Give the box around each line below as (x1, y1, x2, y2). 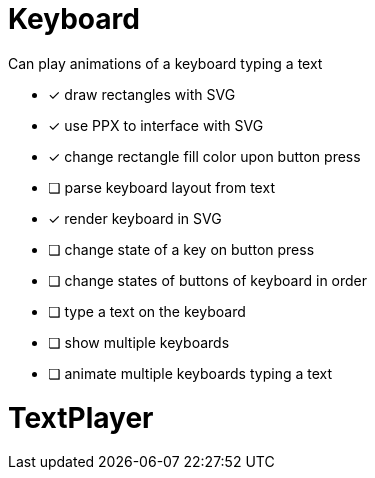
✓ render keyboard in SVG (48, 209, 222, 227)
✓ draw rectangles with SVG (48, 85, 236, 103)
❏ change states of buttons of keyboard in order (48, 271, 368, 289)
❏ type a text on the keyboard (48, 302, 246, 320)
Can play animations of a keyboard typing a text (8, 54, 323, 72)
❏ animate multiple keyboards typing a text (48, 364, 333, 382)
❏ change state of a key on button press (48, 240, 315, 258)
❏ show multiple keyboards (48, 333, 230, 351)
